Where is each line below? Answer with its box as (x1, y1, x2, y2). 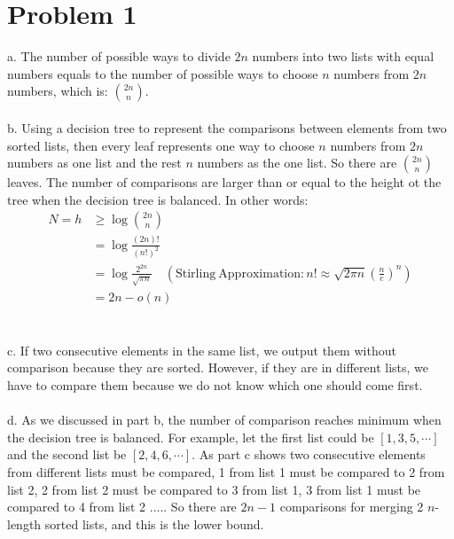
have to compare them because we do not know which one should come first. (7, 376, 423, 394)
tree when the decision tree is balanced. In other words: (7, 190, 309, 208)
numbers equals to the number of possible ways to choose (7, 64, 318, 82)
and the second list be (7, 445, 127, 464)
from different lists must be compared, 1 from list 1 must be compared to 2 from (7, 462, 445, 480)
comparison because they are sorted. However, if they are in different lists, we (7, 358, 429, 377)
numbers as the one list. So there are (197, 153, 397, 172)
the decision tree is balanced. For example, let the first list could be (7, 427, 374, 446)
